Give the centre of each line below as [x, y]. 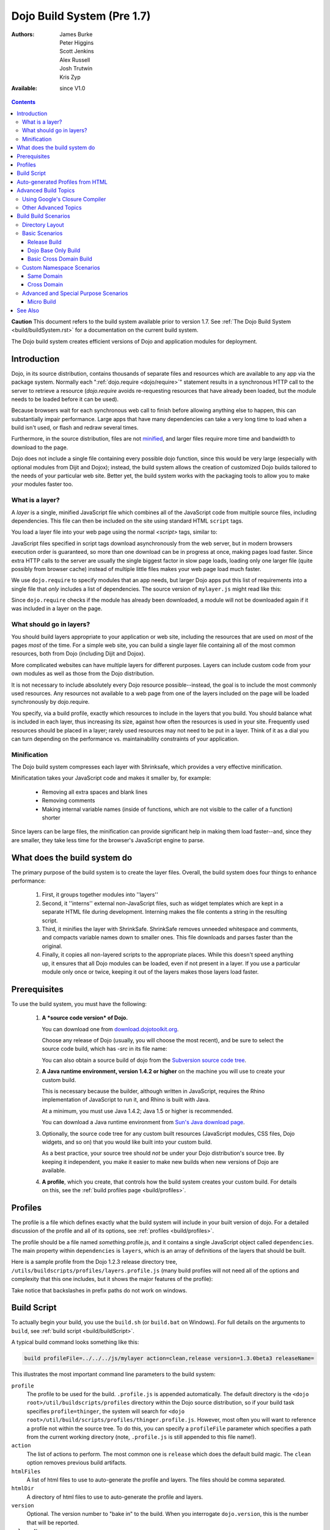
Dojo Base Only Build [54, 250]
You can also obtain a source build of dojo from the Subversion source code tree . [144, 1060]
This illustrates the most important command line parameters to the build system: [113, 1375]
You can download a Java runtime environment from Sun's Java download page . [143, 1122]
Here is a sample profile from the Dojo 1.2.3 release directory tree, [94, 1262]
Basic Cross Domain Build [60, 259]
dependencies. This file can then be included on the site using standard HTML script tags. [127, 521]
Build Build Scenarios [43, 216]
